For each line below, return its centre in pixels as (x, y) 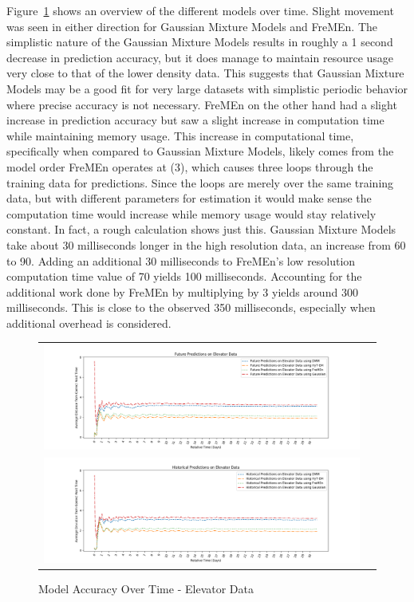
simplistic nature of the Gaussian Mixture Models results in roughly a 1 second (200, 42)
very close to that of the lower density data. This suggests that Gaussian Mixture (205, 73)
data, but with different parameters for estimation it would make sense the (189, 198)
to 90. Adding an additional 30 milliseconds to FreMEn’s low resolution (181, 260)
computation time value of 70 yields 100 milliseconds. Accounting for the (184, 276)
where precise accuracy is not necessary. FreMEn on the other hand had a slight (202, 104)
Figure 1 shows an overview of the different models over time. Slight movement (200, 10)
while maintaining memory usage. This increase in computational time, (180, 135)
